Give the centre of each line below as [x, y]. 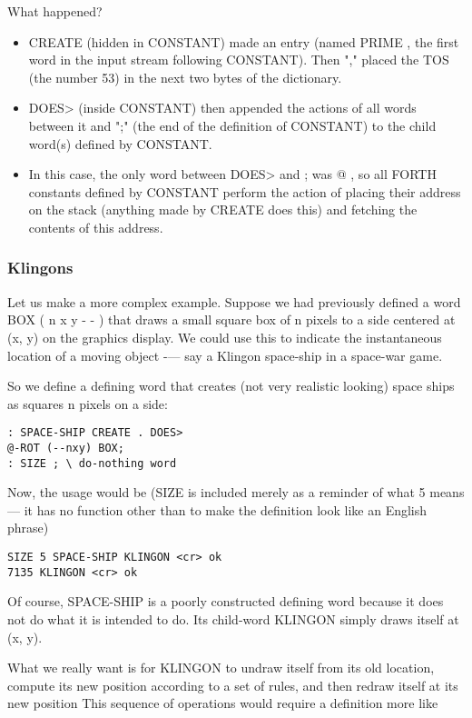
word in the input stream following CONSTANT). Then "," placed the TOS [239, 60]
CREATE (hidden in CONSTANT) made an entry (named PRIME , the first [244, 41]
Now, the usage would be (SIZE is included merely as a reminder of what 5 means [236, 492]
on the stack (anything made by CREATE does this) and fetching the [223, 209]
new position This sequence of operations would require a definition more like [223, 703]
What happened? [55, 11]
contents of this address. [96, 227]
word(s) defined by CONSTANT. [120, 143]
